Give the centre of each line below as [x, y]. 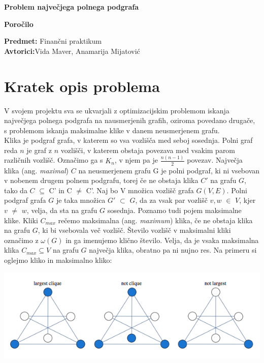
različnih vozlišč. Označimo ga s [54, 160]
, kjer [247, 200]
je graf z [39, 150]
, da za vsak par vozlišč [171, 200]
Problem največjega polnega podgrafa [72, 7]
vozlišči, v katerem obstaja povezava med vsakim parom [148, 150]
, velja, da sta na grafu [62, 210]
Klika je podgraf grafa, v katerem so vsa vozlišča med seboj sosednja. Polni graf [128, 140]
